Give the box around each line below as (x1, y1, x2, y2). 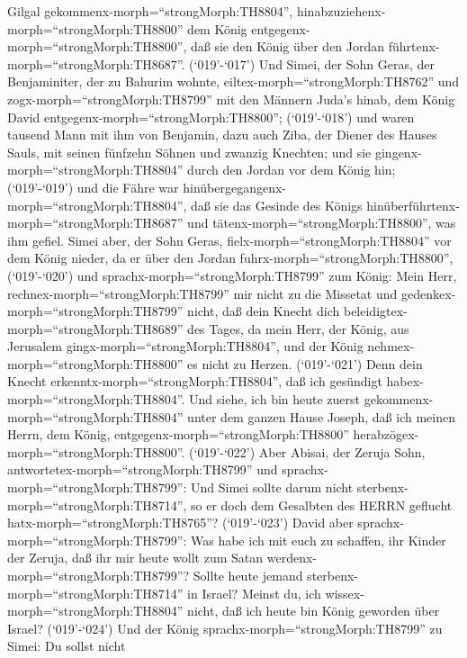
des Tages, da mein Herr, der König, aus (187, 319, 409, 338)
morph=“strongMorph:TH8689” (7, 319, 184, 338)
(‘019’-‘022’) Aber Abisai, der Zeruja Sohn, (189, 442, 426, 461)
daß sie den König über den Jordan (191, 37, 385, 56)
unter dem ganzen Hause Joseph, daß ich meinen (187, 407, 455, 426)
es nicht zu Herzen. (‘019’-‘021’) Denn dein (187, 354, 423, 373)
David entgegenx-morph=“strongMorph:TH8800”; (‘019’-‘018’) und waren (7, 107, 415, 126)
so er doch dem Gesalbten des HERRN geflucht (191, 495, 453, 514)
